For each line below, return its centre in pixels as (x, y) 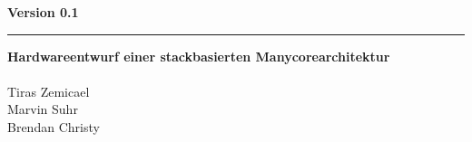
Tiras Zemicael (49, 91)
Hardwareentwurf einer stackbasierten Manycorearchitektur (199, 56)
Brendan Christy (54, 126)
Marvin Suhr (43, 109)
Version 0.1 (43, 12)
